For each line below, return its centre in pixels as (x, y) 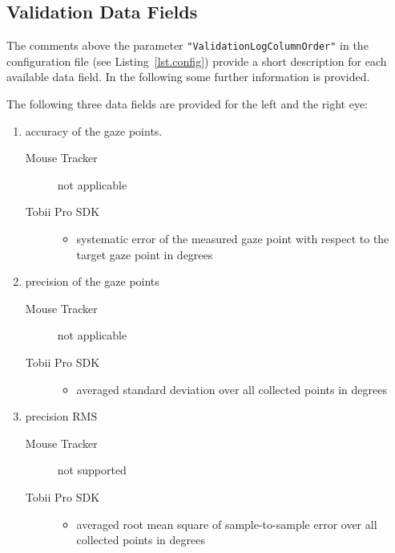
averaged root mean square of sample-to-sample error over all (227, 524)
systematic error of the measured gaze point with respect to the (233, 239)
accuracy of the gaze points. (94, 130)
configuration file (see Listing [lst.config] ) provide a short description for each (197, 61)
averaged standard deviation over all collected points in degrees (232, 389)
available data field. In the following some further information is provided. (188, 77)
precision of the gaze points (92, 281)
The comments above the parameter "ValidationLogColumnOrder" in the (187, 45)
